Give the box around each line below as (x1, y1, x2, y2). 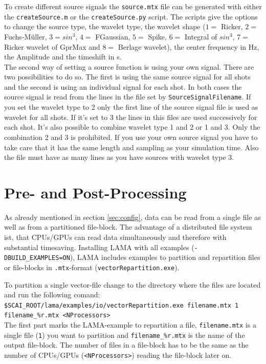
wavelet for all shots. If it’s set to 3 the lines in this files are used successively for (4, 111, 257, 122)
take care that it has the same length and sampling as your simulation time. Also (4, 141, 259, 152)
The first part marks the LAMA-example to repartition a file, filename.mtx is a (4, 319, 256, 330)
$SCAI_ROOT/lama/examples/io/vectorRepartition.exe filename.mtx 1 (4, 301, 239, 309)
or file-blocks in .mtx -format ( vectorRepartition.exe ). (4, 261, 180, 272)
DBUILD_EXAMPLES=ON (4, 254, 70, 262)
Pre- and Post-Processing (4, 181, 187, 203)
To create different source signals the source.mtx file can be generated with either (4, 1, 262, 11)
